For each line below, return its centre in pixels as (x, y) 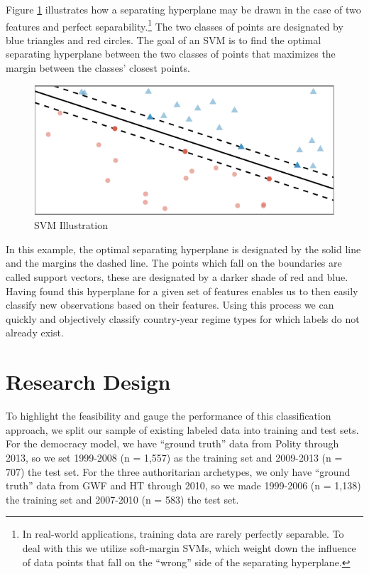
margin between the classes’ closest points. (98, 68)
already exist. (35, 333)
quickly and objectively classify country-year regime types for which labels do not (183, 318)
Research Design (88, 382)
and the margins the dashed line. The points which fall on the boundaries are (174, 263)
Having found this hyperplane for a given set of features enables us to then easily (182, 291)
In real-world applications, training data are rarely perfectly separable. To (183, 534)
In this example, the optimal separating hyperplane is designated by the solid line (183, 249)
